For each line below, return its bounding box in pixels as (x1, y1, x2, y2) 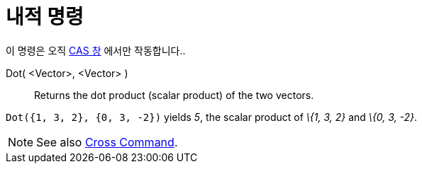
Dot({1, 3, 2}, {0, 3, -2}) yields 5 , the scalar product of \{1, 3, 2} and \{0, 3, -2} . (6, 110, 418, 123)
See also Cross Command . (36, 134, 178, 149)
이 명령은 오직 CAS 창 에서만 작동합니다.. (6, 44, 186, 57)
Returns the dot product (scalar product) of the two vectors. (34, 88, 314, 101)
